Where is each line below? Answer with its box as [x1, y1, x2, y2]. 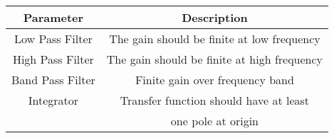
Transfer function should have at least [120, 92, 310, 108]
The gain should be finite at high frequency [106, 51, 323, 67]
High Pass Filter [12, 51, 94, 67]
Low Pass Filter [14, 30, 93, 47]
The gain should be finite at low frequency [109, 30, 320, 47]
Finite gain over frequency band [135, 71, 294, 88]
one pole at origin [170, 113, 259, 129]
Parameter [23, 9, 84, 25]
